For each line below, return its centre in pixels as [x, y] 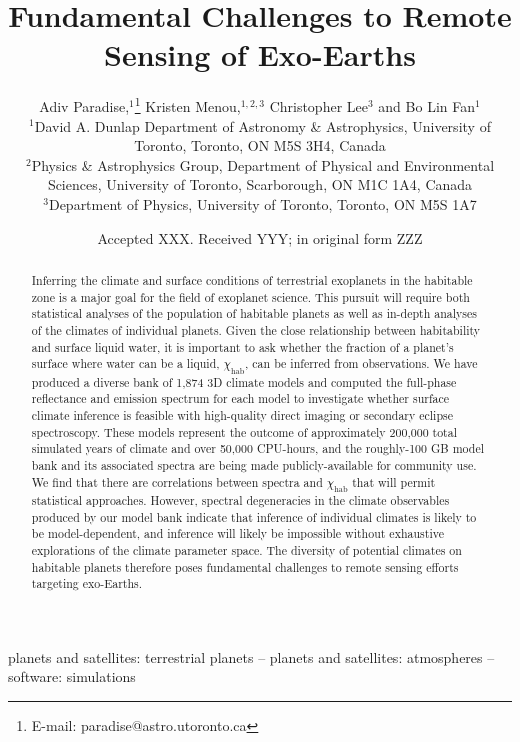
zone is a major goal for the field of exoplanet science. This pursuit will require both [250, 296]
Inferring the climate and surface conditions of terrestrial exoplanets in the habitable [252, 279]
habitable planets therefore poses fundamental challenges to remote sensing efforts [245, 566]
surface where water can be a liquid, [125, 363]
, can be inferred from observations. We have [361, 363]
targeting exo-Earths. [87, 583]
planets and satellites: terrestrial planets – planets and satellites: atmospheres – [251, 656]
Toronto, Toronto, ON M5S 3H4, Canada [260, 145]
